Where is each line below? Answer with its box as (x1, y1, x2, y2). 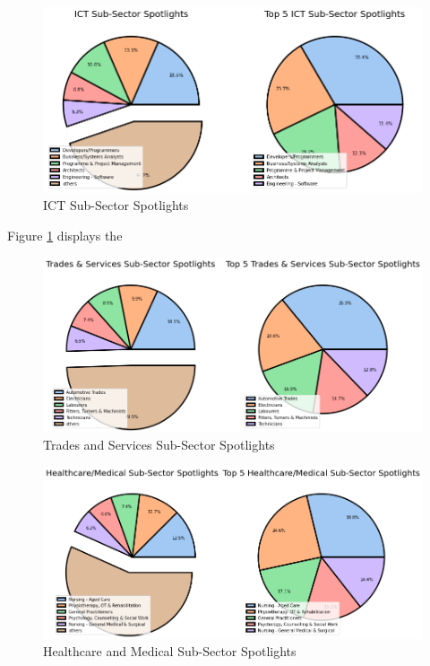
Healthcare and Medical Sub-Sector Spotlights (43, 642, 297, 661)
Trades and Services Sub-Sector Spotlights (43, 435, 275, 454)
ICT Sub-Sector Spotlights (43, 196, 189, 215)
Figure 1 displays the (7, 225, 123, 244)
